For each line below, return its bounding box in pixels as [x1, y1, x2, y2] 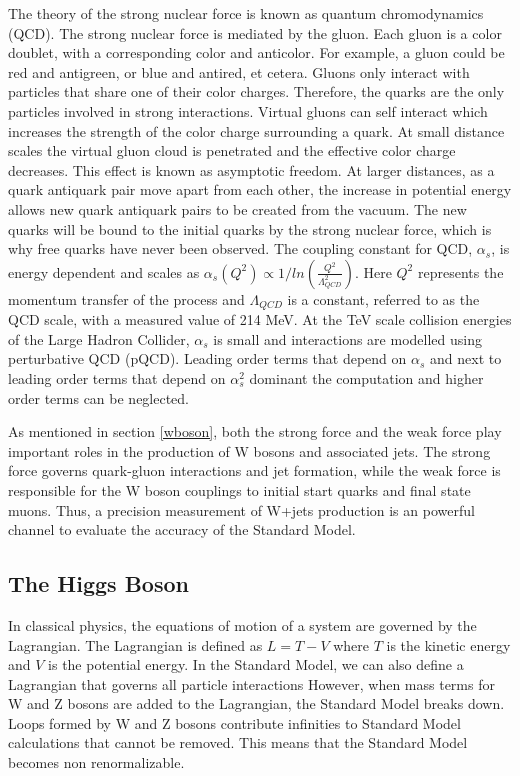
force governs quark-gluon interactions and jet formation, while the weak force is [8, 460, 501, 481]
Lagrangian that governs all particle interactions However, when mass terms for [8, 673, 495, 694]
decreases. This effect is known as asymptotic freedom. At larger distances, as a [8, 159, 495, 180]
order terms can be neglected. [8, 387, 190, 408]
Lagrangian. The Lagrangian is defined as [8, 634, 263, 655]
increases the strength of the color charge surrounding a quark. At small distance [8, 120, 505, 141]
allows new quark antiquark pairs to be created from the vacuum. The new [8, 198, 467, 219]
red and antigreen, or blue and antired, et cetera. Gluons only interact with [8, 61, 470, 82]
